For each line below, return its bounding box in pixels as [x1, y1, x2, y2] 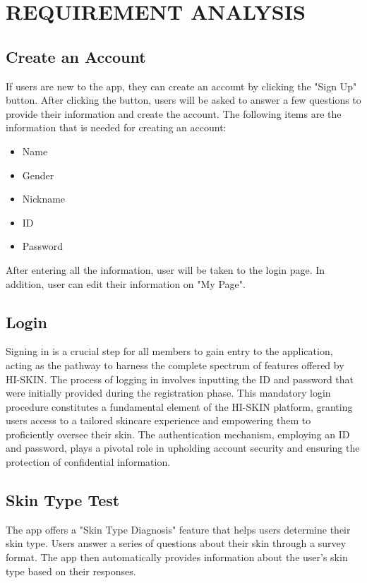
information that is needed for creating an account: [6, 120, 227, 135]
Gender [22, 167, 54, 182]
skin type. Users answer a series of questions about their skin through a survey [6, 536, 347, 551]
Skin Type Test [6, 489, 120, 511]
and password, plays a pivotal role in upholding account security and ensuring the [6, 440, 360, 455]
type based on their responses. [6, 563, 136, 578]
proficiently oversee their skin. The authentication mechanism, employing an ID [6, 426, 350, 441]
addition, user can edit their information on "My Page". [6, 276, 246, 291]
